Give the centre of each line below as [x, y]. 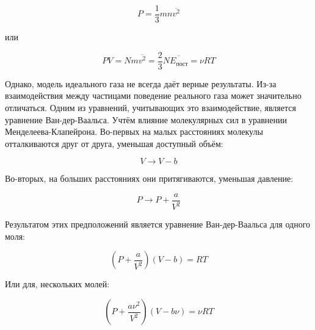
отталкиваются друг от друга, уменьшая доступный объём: [114, 143]
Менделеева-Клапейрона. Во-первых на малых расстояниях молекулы [134, 131]
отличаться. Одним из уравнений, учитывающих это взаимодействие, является [150, 107]
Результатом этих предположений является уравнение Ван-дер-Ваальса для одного [158, 224]
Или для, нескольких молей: [57, 284]
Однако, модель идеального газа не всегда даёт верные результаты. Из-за [141, 83]
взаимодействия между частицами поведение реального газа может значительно [153, 95]
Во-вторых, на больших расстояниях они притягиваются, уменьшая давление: [149, 178]
